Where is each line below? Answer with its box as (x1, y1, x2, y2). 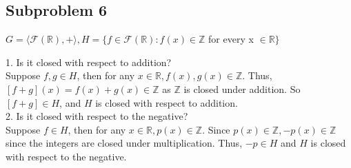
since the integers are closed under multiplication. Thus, (6, 136, 243, 150)
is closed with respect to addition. (95, 95, 238, 109)
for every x (208, 32, 254, 46)
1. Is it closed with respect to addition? (6, 54, 172, 69)
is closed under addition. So (183, 81, 301, 96)
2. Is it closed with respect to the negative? (6, 109, 188, 123)
